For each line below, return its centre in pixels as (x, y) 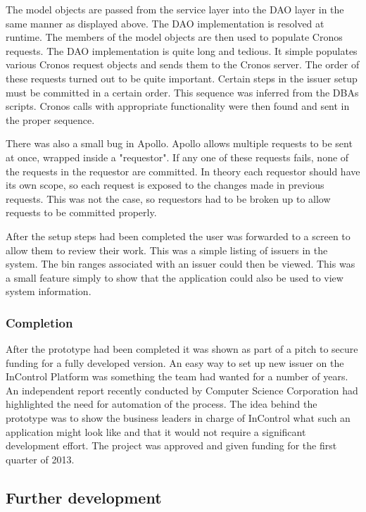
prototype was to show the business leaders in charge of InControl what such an (178, 418)
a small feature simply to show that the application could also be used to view (175, 277)
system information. (49, 291)
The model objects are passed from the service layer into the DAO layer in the (175, 9)
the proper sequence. (50, 119)
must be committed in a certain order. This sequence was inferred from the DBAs (182, 92)
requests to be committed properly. (81, 212)
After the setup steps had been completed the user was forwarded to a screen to (178, 236)
